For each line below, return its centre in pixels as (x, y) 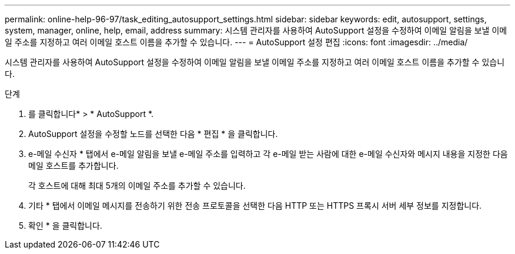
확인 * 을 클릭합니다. (65, 225)
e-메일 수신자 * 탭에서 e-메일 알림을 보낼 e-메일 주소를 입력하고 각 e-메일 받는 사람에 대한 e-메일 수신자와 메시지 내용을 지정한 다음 (268, 154)
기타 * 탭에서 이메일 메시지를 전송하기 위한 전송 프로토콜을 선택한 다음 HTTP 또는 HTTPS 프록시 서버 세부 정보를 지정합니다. (255, 205)
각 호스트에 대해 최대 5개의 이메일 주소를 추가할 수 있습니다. (137, 186)
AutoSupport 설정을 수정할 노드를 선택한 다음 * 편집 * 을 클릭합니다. (153, 134)
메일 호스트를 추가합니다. (73, 166)
